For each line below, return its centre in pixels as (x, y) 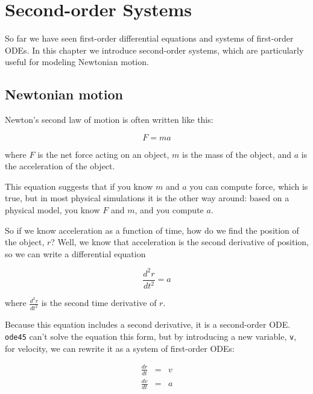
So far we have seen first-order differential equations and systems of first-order (149, 38)
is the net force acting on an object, (103, 154)
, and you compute (169, 210)
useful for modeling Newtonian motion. (77, 62)
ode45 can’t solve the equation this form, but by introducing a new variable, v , (151, 336)
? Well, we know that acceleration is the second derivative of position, (180, 242)
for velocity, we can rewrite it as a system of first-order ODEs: (120, 348)
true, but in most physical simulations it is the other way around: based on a (147, 198)
